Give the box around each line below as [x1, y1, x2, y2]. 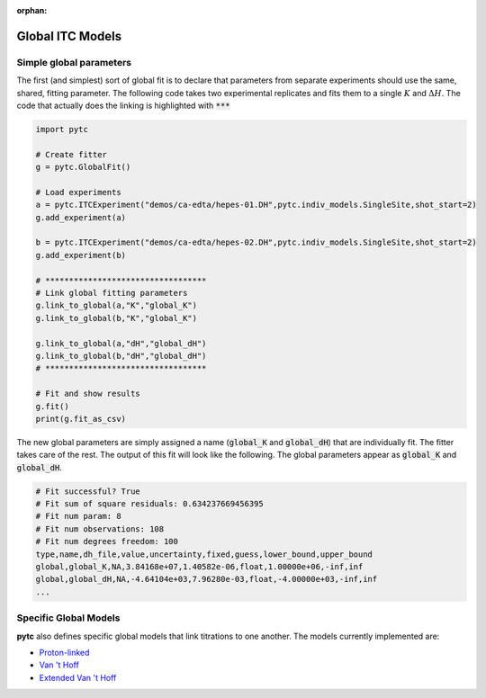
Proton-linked [39, 647, 90, 658]
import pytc [35, 124, 89, 134]
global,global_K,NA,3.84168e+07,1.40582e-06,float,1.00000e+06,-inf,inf [35, 562, 364, 571]
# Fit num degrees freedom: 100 [35, 536, 179, 547]
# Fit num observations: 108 [35, 523, 165, 534]
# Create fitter [35, 149, 108, 159]
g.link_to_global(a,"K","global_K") [35, 300, 198, 310]
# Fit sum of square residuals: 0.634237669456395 [35, 499, 265, 509]
